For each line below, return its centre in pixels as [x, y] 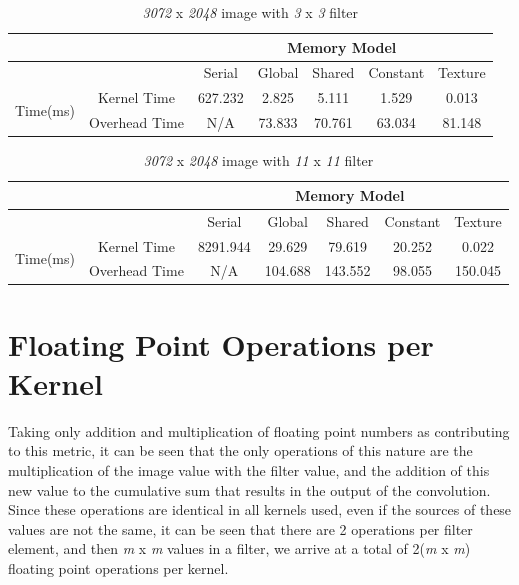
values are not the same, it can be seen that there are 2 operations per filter [240, 528]
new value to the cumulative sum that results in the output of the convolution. [249, 489]
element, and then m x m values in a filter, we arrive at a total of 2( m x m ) [239, 548]
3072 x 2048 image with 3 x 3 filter [250, 12]
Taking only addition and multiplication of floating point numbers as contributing [259, 430]
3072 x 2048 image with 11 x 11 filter [258, 160]
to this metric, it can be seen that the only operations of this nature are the [240, 450]
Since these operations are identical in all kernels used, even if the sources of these [260, 509]
